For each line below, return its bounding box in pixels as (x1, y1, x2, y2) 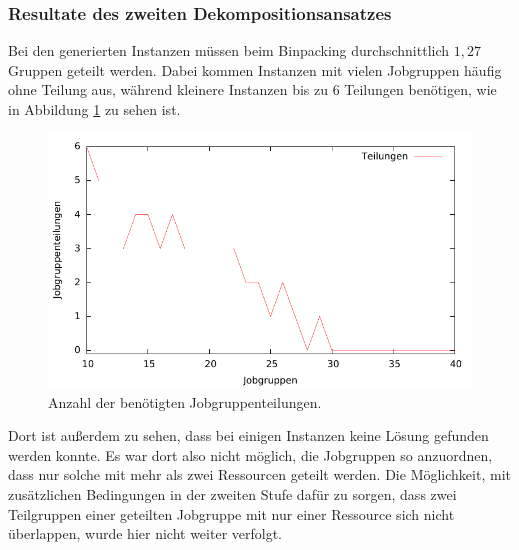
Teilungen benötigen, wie (344, 79, 497, 100)
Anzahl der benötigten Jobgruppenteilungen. (48, 391, 322, 412)
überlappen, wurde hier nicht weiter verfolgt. (8, 523, 283, 544)
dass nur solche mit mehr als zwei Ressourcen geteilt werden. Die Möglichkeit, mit (8, 464, 511, 485)
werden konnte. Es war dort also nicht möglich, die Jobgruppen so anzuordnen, (8, 444, 493, 465)
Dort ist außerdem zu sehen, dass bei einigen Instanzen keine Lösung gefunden (8, 425, 489, 446)
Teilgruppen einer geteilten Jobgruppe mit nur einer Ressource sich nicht (8, 503, 455, 524)
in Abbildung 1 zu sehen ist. (8, 99, 181, 119)
